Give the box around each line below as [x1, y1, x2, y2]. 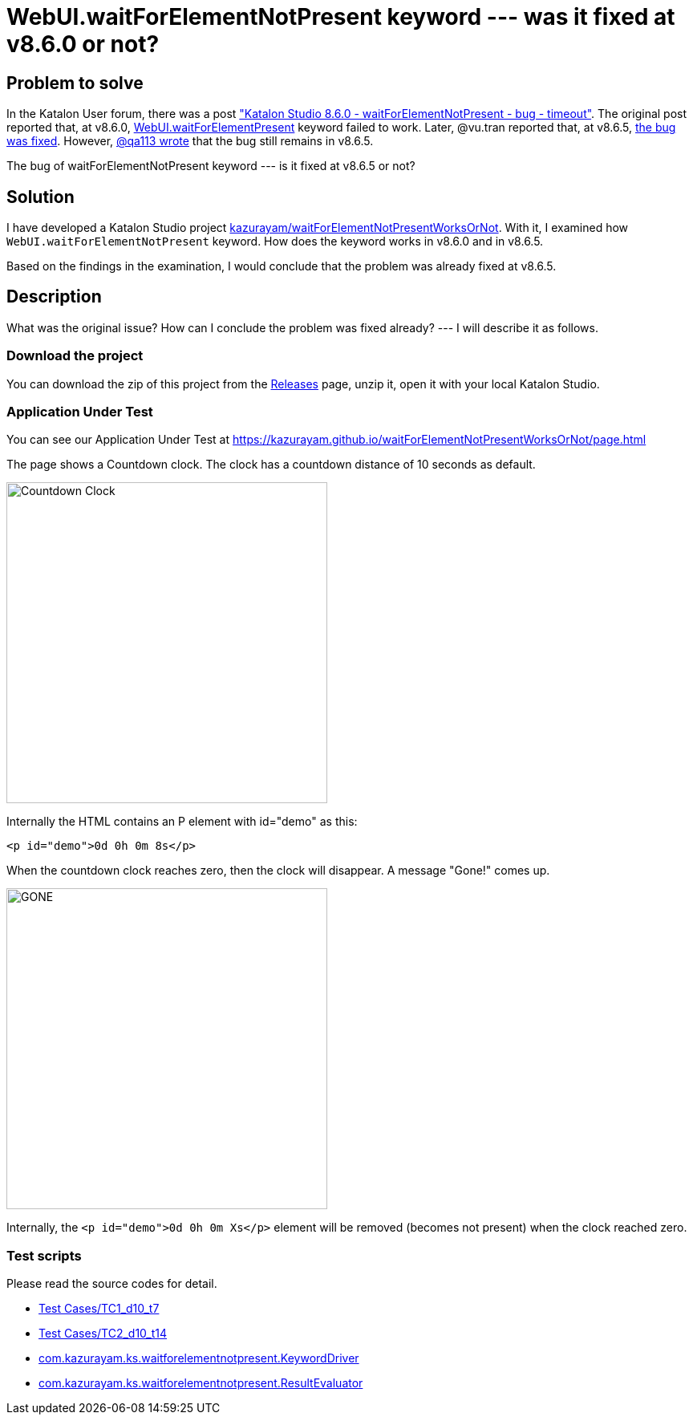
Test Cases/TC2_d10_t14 [38, 1326, 168, 1341]
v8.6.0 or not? [6, 30, 160, 58]
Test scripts [6, 1247, 82, 1264]
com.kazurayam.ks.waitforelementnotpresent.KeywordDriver [38, 1351, 359, 1366]
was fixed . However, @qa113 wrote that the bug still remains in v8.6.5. [6, 134, 374, 148]
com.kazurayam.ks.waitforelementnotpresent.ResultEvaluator [38, 1376, 363, 1391]
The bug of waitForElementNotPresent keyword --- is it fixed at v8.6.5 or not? [6, 159, 415, 173]
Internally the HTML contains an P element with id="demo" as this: [6, 814, 358, 829]
